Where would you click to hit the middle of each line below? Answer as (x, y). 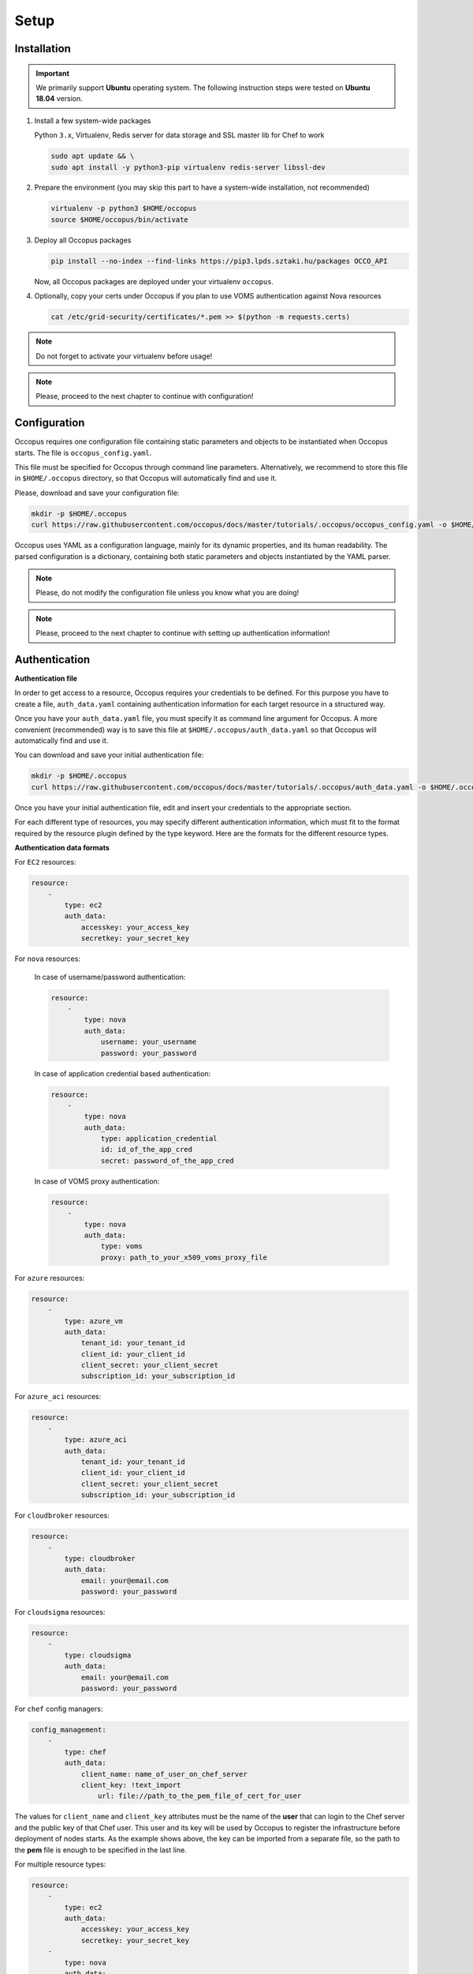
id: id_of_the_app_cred (147, 1150)
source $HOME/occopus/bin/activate (119, 220)
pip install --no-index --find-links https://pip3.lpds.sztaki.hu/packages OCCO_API (219, 261)
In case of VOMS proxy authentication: (97, 1181)
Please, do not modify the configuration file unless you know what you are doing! (168, 593)
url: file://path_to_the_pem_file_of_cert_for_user (199, 1796)
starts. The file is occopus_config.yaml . (83, 452)
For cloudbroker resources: (62, 1515)
